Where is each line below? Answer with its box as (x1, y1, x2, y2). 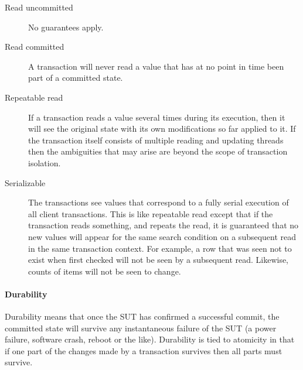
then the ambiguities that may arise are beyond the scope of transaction (28, 145, 288, 157)
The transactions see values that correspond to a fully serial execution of (28, 196, 289, 208)
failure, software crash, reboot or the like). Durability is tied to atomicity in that (5, 333, 295, 345)
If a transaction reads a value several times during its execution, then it (28, 111, 285, 123)
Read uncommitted (5, 1, 73, 13)
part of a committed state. (28, 71, 123, 84)
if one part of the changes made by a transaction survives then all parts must (5, 344, 282, 357)
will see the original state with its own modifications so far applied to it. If (28, 122, 296, 135)
